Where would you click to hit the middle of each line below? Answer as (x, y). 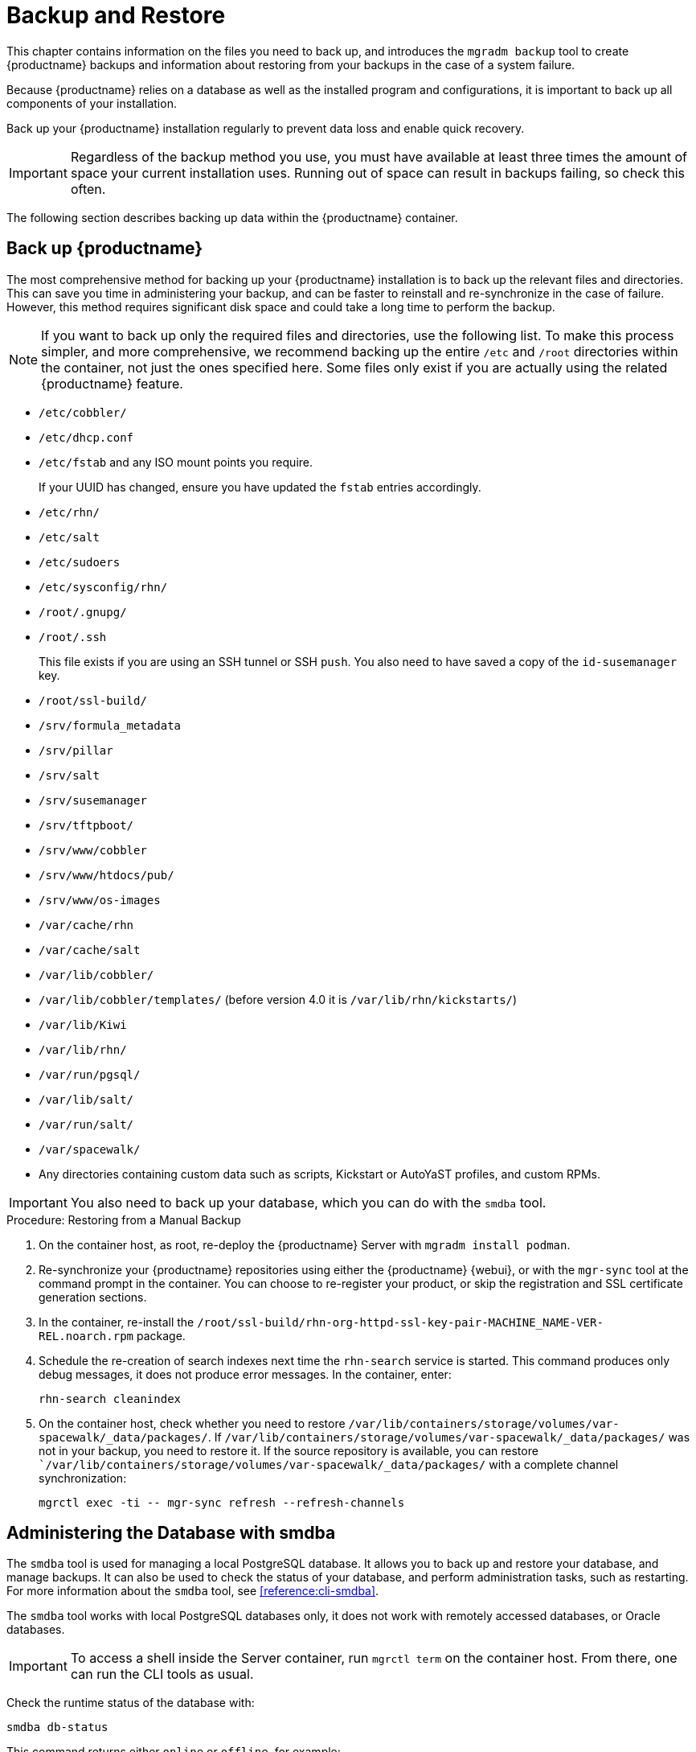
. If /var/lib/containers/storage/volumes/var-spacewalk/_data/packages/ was (449, 1437)
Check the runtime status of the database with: (131, 1703)
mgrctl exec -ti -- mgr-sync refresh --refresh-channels (222, 1502)
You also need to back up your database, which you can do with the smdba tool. (308, 1202)
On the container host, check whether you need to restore (192, 1423)
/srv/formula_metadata (110, 725)
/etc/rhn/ (69, 512)
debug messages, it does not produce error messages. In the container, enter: (245, 1374)
